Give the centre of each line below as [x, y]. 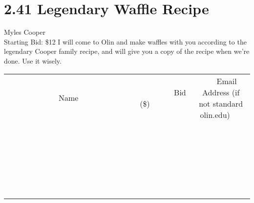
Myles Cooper [25, 32]
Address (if [221, 92]
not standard [221, 103]
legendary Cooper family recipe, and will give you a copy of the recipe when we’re [127, 51]
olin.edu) [215, 114]
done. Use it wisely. [33, 60]
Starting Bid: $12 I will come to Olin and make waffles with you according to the [125, 41]
